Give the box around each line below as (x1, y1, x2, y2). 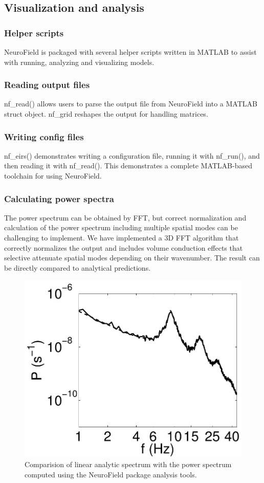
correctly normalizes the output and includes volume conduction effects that (4, 242, 243, 253)
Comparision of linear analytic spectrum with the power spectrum (25, 459, 232, 470)
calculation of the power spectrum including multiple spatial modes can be (4, 222, 238, 233)
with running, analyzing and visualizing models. (4, 56, 155, 67)
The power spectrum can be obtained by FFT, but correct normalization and (4, 212, 247, 223)
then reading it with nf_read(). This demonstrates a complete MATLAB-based (4, 160, 252, 171)
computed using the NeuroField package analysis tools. (25, 469, 197, 479)
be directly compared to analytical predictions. (4, 262, 151, 273)
